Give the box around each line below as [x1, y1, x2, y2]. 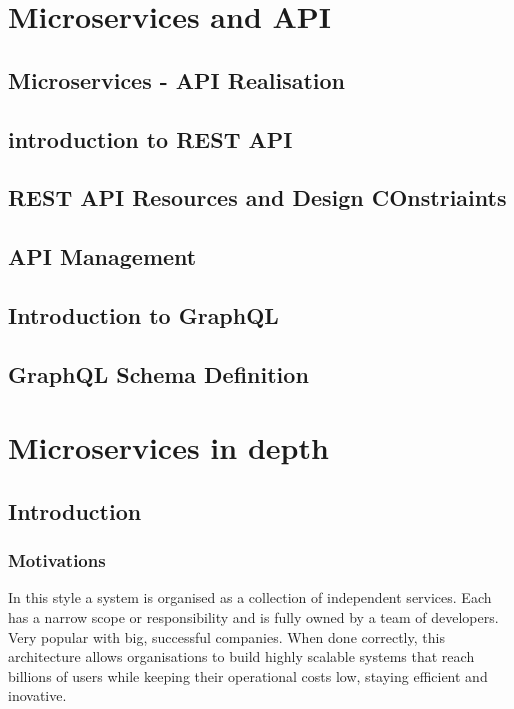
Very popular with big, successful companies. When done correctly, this [8, 626, 445, 647]
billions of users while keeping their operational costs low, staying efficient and [8, 665, 488, 686]
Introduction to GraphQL [8, 299, 279, 330]
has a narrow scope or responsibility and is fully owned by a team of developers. [8, 607, 499, 628]
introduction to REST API [8, 123, 293, 154]
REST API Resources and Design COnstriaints [8, 182, 507, 213]
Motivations [8, 548, 106, 573]
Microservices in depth [8, 427, 329, 468]
